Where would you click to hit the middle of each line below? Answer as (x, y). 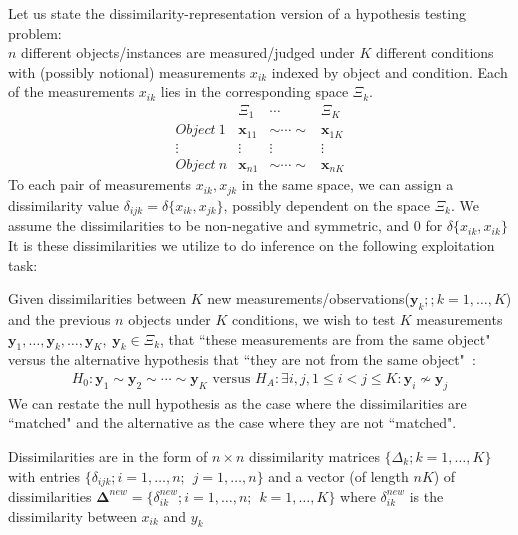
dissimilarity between (72, 515)
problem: (35, 32)
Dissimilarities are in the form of (108, 455)
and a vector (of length (338, 475)
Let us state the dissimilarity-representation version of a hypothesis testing (237, 13)
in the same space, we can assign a (347, 184)
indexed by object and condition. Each (389, 71)
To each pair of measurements (99, 184)
